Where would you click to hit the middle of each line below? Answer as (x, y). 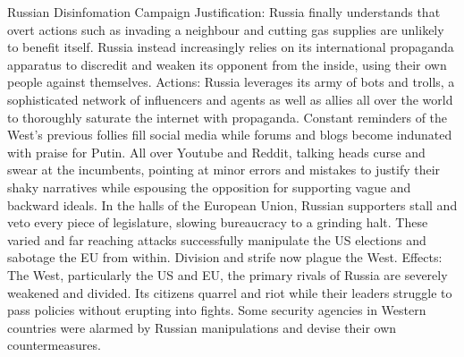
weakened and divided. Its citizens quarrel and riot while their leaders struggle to (230, 292)
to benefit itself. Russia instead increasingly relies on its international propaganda (231, 47)
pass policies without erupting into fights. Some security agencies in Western (217, 310)
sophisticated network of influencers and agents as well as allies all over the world (230, 99)
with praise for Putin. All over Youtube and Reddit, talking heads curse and (216, 152)
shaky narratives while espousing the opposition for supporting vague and (209, 187)
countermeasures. (54, 345)
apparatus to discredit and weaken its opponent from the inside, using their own (227, 64)
